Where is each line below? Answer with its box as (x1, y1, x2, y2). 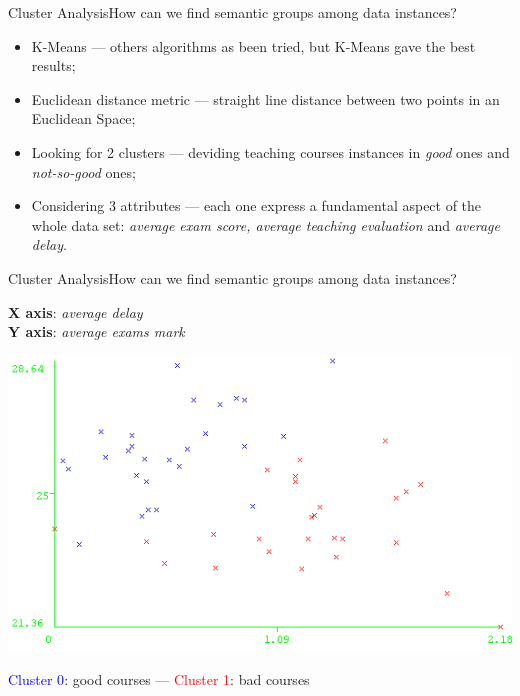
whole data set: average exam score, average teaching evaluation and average (31, 214, 500, 235)
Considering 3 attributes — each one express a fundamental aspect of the (31, 195, 482, 216)
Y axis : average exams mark (8, 321, 185, 342)
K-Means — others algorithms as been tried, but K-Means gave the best (31, 35, 476, 56)
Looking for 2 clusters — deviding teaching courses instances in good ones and (31, 141, 510, 162)
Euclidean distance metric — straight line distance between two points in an (31, 88, 500, 109)
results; (31, 55, 76, 76)
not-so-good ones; (31, 161, 136, 182)
